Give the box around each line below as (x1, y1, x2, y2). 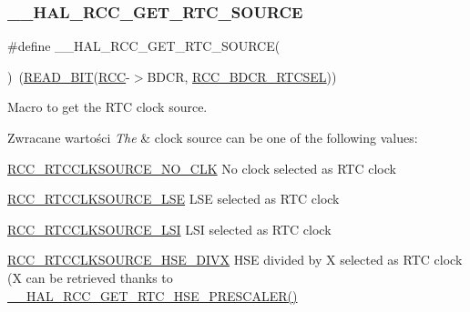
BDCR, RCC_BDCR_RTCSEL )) (147, 66, 337, 86)
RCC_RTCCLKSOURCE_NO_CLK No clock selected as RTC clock (7, 158, 396, 177)
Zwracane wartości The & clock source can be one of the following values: (7, 128, 418, 146)
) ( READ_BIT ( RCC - (7, 66, 130, 86)
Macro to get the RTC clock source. (7, 97, 208, 116)
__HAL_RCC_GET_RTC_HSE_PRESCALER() (7, 286, 298, 305)
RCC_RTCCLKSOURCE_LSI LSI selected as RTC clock (7, 219, 332, 238)
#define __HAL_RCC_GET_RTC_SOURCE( (7, 36, 281, 55)
